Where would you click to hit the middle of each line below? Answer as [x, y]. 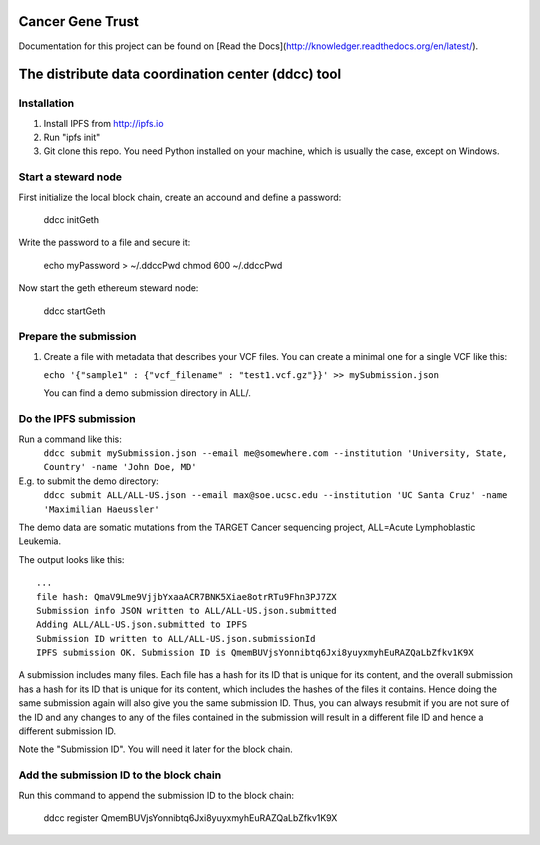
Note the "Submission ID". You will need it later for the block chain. [156, 749]
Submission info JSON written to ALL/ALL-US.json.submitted [186, 610]
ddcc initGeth [71, 219]
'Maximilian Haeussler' [101, 509]
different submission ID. [67, 731]
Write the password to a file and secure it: [104, 242]
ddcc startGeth [74, 311]
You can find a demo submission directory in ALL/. [147, 393]
